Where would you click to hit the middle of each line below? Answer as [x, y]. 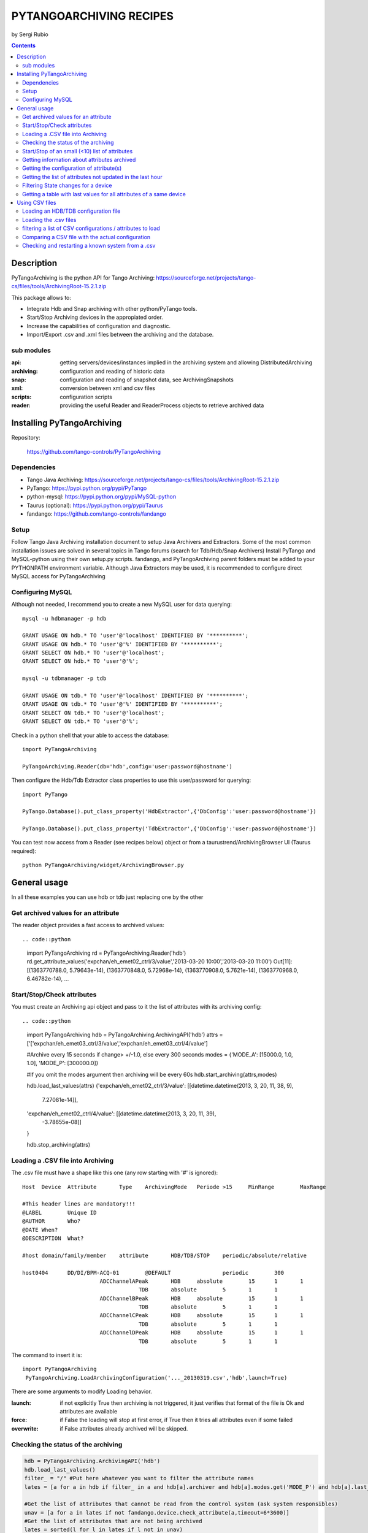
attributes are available [89, 1411]
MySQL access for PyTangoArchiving [58, 576]
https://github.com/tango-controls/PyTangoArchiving [94, 451]
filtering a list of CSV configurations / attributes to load [91, 228]
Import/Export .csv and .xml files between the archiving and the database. [120, 335]
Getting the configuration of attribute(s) [72, 168]
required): [24, 851]
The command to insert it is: [47, 1355]
